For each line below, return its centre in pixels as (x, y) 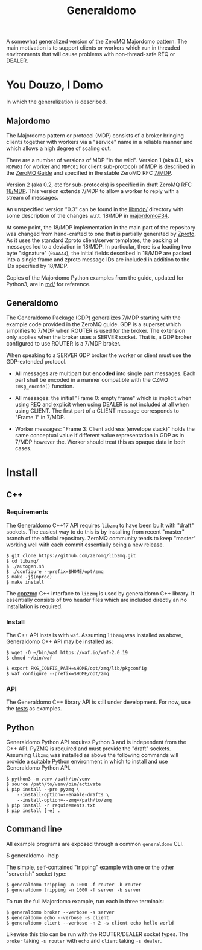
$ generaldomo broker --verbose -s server (60, 912)
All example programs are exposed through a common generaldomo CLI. (95, 844)
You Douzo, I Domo (55, 85)
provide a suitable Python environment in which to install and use (87, 762)
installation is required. (34, 606)
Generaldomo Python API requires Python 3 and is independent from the (96, 742)
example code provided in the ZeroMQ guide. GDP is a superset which (94, 324)
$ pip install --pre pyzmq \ (43, 790)
